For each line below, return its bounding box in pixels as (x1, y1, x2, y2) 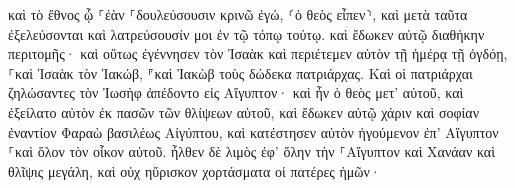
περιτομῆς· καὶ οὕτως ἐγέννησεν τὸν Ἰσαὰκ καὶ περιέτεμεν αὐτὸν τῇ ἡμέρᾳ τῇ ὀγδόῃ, (8, 43, 508, 64)
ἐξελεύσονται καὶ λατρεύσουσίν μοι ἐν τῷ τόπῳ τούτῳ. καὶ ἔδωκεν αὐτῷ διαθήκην (8, 23, 485, 44)
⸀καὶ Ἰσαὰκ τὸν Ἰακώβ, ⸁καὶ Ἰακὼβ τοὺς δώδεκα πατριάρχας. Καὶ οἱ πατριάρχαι (8, 62, 473, 83)
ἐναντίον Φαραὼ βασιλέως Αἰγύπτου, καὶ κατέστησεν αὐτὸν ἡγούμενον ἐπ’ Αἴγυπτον (8, 121, 499, 142)
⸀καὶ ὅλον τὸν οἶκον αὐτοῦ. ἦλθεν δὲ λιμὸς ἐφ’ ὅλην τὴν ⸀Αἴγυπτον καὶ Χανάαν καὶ (8, 141, 495, 162)
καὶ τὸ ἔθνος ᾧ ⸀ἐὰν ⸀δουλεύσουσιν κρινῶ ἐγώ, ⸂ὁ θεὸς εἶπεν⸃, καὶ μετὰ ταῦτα (8, 4, 468, 24)
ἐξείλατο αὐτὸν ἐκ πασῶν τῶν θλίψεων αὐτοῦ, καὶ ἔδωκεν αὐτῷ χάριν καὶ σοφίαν (8, 101, 479, 122)
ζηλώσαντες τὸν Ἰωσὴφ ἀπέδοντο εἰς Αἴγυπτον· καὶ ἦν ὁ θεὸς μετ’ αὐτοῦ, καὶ (8, 82, 464, 103)
